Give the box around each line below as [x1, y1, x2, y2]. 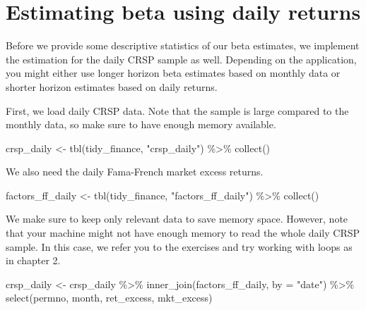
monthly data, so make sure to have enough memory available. [6, 117, 276, 132]
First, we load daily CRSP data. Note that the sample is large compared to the [6, 103, 349, 118]
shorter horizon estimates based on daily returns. [6, 79, 218, 94]
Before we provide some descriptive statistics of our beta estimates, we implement [6, 38, 360, 53]
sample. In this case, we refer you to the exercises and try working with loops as [6, 239, 353, 254]
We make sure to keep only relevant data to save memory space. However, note [6, 211, 348, 226]
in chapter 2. [6, 253, 61, 268]
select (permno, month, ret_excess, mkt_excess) [6, 290, 213, 305]
